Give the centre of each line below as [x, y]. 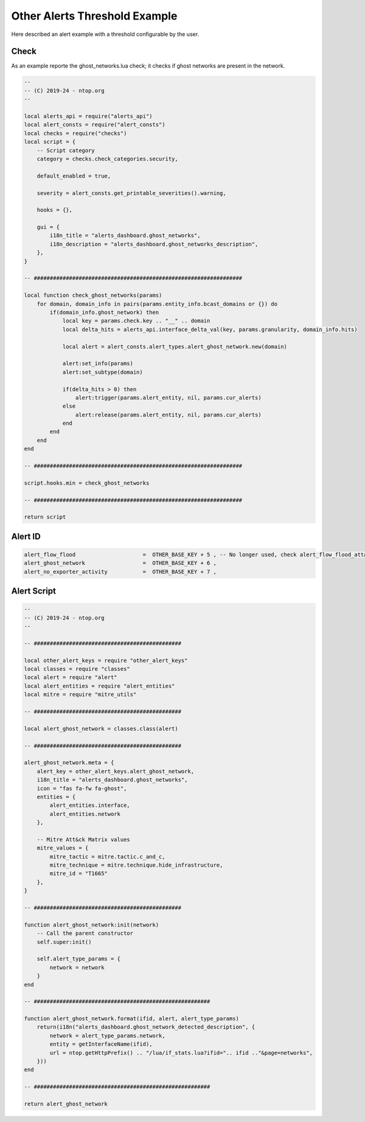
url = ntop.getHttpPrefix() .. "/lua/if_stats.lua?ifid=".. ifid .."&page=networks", [181, 1053]
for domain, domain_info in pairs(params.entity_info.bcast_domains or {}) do [157, 304]
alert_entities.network [85, 814]
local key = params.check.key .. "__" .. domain [136, 321]
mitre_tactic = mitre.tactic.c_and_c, [107, 857]
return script [45, 517]
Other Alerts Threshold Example [94, 16]
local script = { [50, 142]
